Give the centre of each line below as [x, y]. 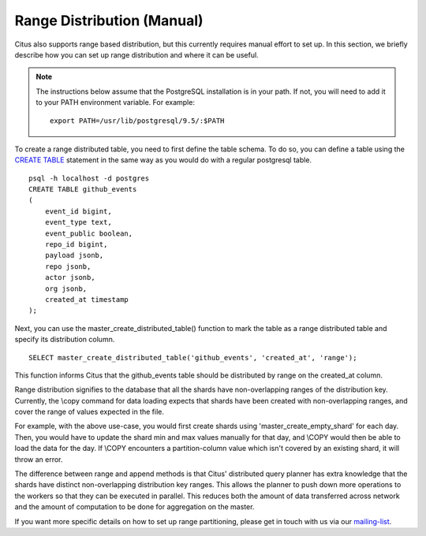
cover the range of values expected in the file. [90, 412]
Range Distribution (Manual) [109, 20]
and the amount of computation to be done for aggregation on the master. [135, 507]
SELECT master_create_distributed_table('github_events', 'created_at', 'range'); [193, 357]
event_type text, [78, 222]
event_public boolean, [89, 233]
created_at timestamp [87, 299]
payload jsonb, [74, 255]
